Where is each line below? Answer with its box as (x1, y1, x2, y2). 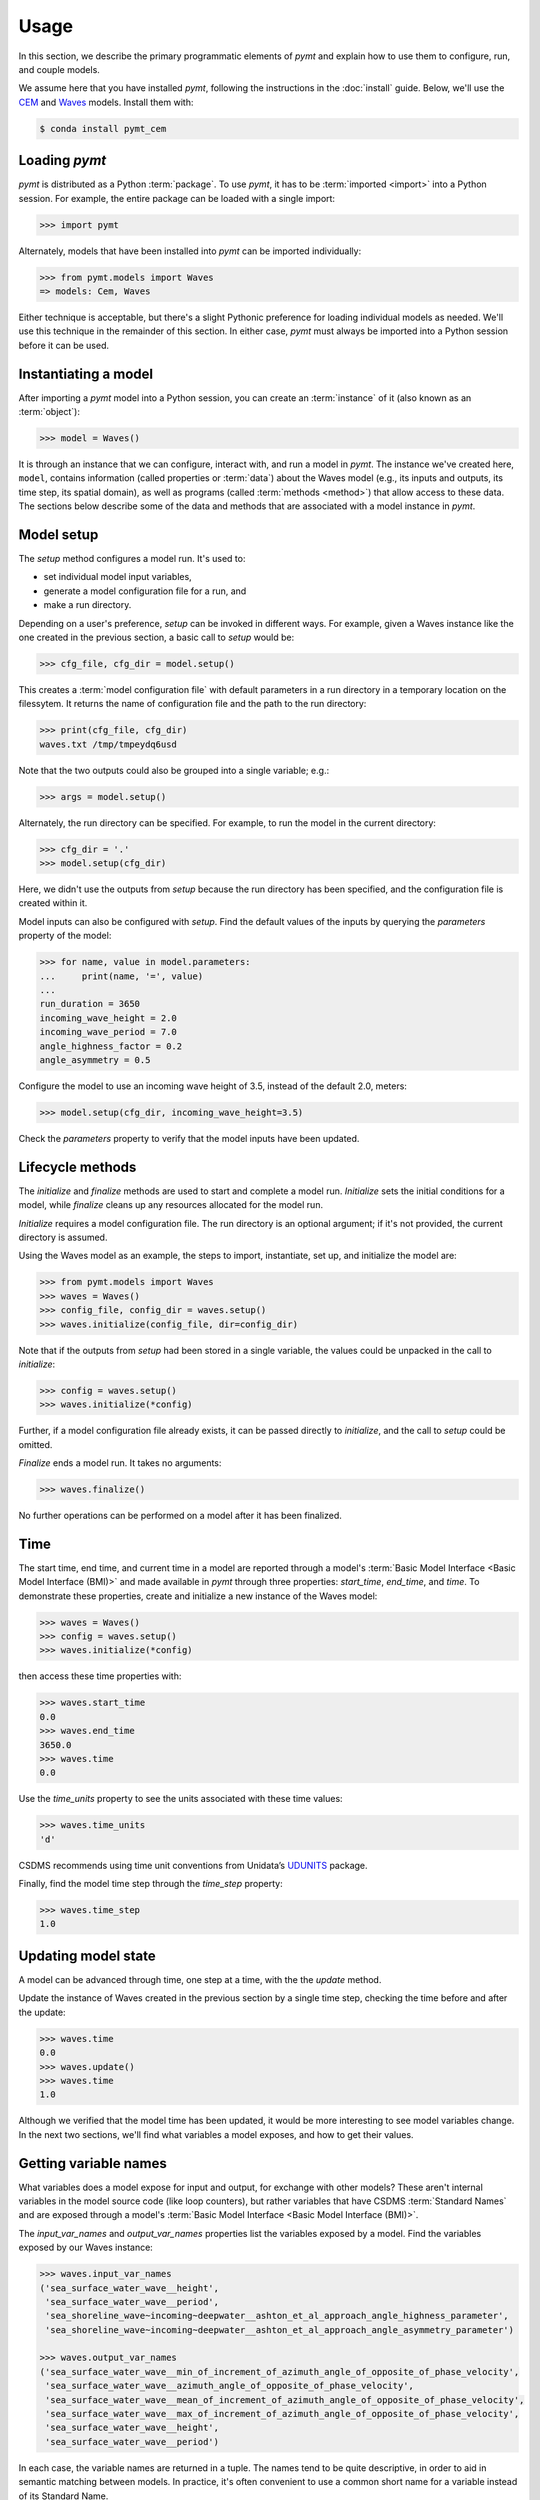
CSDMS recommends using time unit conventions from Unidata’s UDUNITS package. (18, 1859, 369, 1871)
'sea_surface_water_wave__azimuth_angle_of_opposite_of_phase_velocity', (45, 2380, 415, 2392)
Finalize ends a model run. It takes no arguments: (18, 1457, 222, 1469)
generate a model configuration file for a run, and (43, 585, 247, 597)
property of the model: (18, 930, 112, 942)
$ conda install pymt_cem (39, 123, 167, 134)
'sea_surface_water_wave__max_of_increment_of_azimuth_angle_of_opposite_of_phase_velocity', (45, 2408, 520, 2420)
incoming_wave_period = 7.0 (39, 1026, 177, 1038)
